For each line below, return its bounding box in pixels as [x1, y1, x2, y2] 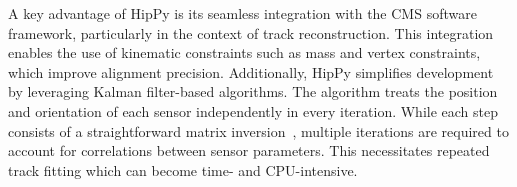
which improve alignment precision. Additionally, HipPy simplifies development [8, 61, 494, 82]
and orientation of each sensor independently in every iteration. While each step [8, 100, 499, 121]
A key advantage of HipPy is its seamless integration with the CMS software [8, 3, 477, 23]
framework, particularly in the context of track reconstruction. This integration [8, 22, 494, 43]
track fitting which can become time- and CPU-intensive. [8, 159, 358, 180]
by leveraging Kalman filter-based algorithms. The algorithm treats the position [8, 81, 498, 102]
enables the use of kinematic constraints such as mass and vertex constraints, [8, 42, 481, 63]
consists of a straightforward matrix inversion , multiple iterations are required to [8, 120, 509, 141]
